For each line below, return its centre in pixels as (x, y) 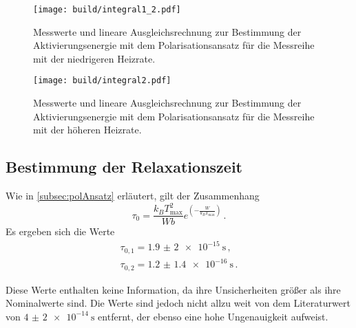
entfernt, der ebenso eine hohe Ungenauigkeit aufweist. (213, 316)
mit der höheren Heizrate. (87, 130)
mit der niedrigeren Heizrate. (94, 58)
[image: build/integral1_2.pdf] (107, 10)
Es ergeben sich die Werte (60, 231)
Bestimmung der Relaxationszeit (124, 167)
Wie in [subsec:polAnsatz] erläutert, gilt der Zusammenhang (133, 196)
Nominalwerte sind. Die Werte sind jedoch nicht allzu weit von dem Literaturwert (178, 303)
